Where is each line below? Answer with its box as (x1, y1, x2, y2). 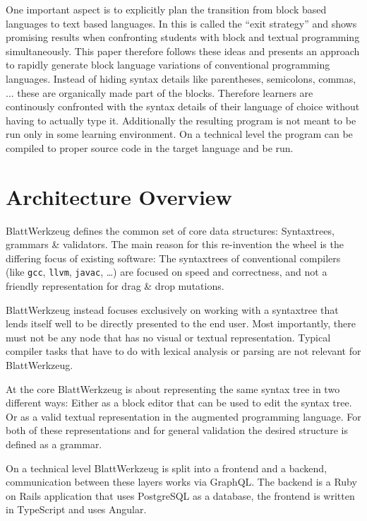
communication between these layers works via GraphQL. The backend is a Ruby (6, 474, 357, 489)
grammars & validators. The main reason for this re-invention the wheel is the (6, 237, 344, 252)
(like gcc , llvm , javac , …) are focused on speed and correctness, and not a (6, 264, 327, 279)
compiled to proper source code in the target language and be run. (6, 140, 294, 155)
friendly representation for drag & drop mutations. (6, 279, 224, 293)
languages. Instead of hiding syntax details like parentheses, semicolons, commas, (6, 71, 356, 86)
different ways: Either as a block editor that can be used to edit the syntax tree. (6, 395, 352, 410)
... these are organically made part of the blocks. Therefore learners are (6, 85, 313, 100)
